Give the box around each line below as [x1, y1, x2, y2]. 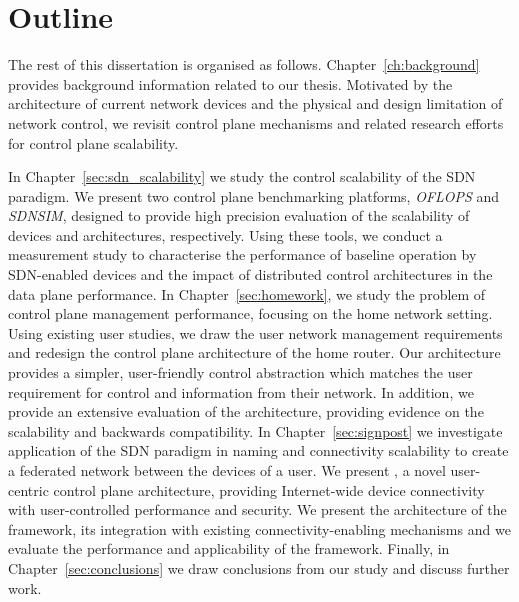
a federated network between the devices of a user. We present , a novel [8, 460, 446, 480]
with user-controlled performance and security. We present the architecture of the [8, 499, 507, 520]
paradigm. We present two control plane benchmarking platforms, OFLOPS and [8, 185, 500, 206]
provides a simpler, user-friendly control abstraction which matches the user [8, 362, 473, 383]
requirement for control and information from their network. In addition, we [8, 381, 474, 402]
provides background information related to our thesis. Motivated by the [8, 73, 453, 94]
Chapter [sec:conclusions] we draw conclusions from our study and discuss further [8, 557, 510, 578]
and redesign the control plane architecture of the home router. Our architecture [8, 342, 501, 363]
